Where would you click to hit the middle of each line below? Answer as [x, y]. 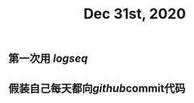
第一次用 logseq [48, 59]
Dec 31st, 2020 [135, 14]
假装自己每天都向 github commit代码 [97, 88]
